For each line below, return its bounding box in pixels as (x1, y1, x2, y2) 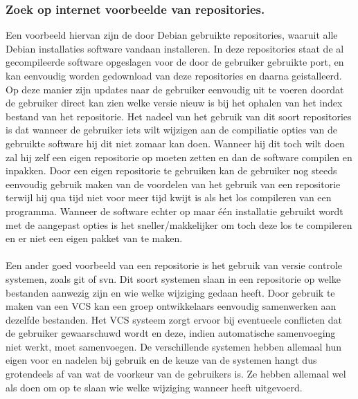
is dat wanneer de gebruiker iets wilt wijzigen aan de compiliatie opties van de (6, 122, 338, 137)
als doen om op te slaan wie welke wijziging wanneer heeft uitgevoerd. (6, 380, 303, 394)
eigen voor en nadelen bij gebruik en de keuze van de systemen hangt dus (6, 353, 317, 367)
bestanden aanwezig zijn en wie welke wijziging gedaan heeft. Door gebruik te (6, 285, 335, 299)
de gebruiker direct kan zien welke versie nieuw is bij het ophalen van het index (6, 95, 343, 110)
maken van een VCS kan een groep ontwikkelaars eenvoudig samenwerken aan (6, 299, 337, 313)
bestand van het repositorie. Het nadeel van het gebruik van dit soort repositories (6, 109, 352, 123)
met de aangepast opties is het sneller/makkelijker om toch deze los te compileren (6, 217, 352, 232)
